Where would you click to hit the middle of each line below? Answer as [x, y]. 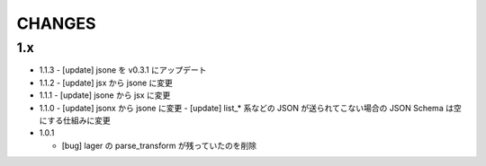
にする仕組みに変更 [75, 120]
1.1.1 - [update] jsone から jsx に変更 [105, 95]
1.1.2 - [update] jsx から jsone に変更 [106, 83]
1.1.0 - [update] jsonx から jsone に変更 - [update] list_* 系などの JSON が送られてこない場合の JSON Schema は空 [251, 108]
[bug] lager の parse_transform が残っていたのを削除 [159, 145]
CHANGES [56, 23]
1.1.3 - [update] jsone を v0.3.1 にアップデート [123, 70]
